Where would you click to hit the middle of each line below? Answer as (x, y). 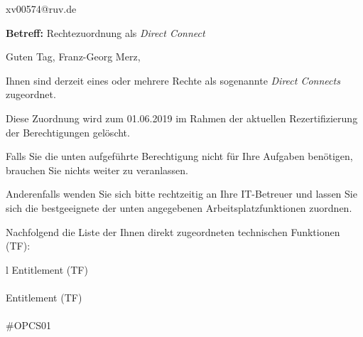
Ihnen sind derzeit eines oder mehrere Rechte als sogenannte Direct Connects (173, 80)
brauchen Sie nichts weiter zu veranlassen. (97, 170)
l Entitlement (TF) (47, 269)
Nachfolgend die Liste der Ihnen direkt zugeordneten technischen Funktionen (173, 231)
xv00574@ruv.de (41, 9)
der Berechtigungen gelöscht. (68, 132)
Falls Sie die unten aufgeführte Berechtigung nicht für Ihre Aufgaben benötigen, (179, 156)
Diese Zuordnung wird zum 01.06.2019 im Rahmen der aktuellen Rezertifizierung (182, 118)
